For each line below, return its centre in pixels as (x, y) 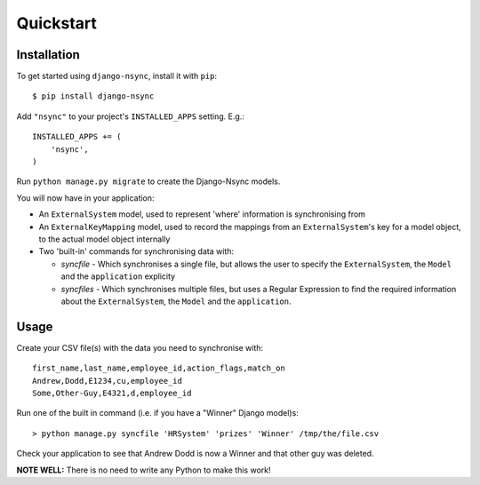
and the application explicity (118, 276)
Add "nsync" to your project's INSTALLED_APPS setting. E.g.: (130, 116)
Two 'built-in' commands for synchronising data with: (136, 251)
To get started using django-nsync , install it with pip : (117, 76)
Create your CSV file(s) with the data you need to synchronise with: (140, 347)
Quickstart (57, 23)
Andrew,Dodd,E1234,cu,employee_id (107, 381)
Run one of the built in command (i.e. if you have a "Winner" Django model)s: (158, 413)
